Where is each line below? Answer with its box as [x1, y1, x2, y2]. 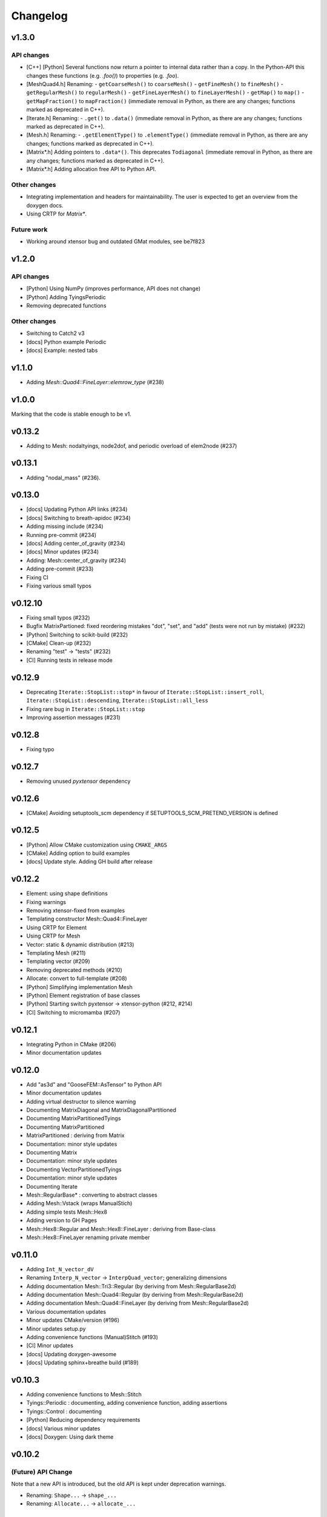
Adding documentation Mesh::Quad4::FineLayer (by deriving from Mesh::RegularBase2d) [26, 1299, 249, 1307]
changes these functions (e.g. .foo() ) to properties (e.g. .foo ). [26, 72, 179, 79]
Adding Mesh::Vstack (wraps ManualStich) [26, 1200, 133, 1207]
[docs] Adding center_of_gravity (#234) [26, 540, 125, 547]
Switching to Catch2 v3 [26, 329, 85, 337]
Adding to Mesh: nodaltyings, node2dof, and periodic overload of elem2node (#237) [26, 442, 237, 449]
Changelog [11, 9, 68, 22]
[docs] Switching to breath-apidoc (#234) [26, 514, 131, 521]
